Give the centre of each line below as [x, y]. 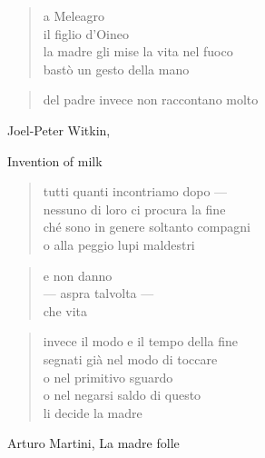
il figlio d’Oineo [86, 33]
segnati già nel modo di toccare [130, 358]
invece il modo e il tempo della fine [141, 341]
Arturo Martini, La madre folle [93, 443]
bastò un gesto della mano [116, 69]
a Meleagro [74, 15]
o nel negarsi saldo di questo [122, 395]
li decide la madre [93, 412]
